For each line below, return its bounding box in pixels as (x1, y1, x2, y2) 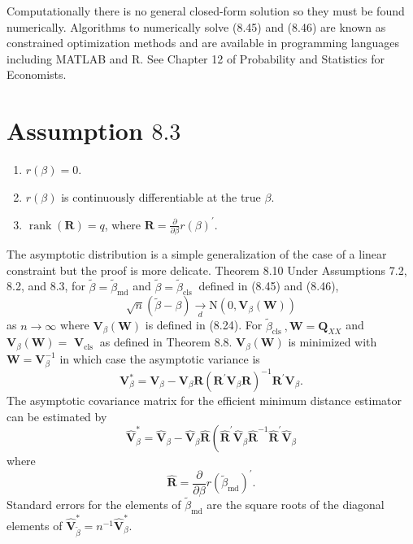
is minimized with (288, 333, 377, 350)
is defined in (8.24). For (145, 316, 263, 333)
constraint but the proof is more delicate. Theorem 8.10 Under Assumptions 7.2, (7, 261, 407, 278)
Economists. (7, 66, 67, 83)
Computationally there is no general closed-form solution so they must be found (7, 2, 405, 19)
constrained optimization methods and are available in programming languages (7, 34, 400, 51)
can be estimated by (7, 407, 107, 424)
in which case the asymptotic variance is (59, 350, 260, 367)
